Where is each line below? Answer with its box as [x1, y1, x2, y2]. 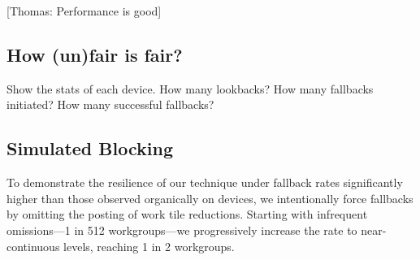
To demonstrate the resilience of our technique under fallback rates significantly [6, 174, 403, 191]
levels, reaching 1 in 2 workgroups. [63, 237, 235, 254]
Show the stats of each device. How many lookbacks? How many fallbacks [6, 80, 374, 97]
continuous [6, 237, 60, 254]
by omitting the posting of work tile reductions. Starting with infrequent [6, 206, 368, 223]
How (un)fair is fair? [6, 41, 183, 67]
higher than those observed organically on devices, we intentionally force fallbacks [6, 189, 414, 206]
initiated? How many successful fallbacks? [6, 96, 214, 113]
